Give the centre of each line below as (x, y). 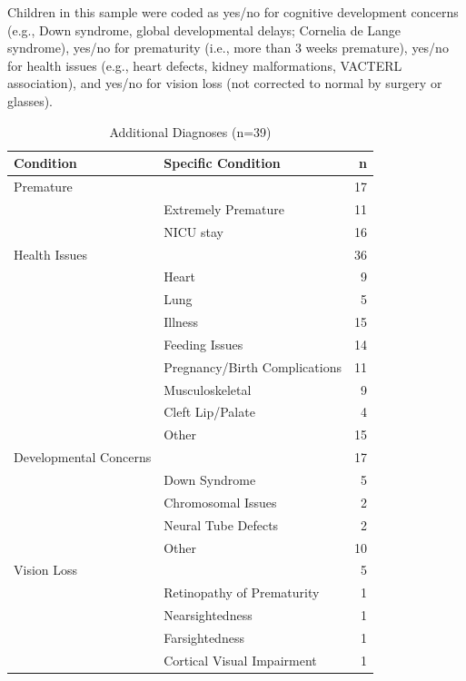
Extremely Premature (224, 208)
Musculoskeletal (208, 389)
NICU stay (193, 231)
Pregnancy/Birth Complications (253, 366)
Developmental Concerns (83, 457)
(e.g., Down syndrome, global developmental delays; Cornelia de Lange (204, 30)
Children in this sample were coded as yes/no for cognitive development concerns (233, 12)
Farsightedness (204, 637)
